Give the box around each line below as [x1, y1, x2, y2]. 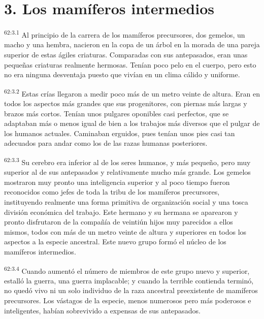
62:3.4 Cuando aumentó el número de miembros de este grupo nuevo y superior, [4, 264, 250, 276]
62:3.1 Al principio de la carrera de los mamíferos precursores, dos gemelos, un [4, 28, 245, 40]
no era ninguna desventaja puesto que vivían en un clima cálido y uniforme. [4, 69, 240, 80]
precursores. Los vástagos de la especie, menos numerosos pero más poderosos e [4, 295, 251, 305]
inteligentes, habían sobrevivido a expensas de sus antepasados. [4, 305, 201, 315]
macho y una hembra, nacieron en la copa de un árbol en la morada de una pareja [4, 39, 260, 50]
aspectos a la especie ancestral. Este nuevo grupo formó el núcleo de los [4, 236, 226, 247]
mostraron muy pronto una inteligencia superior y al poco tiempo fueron [4, 176, 230, 187]
